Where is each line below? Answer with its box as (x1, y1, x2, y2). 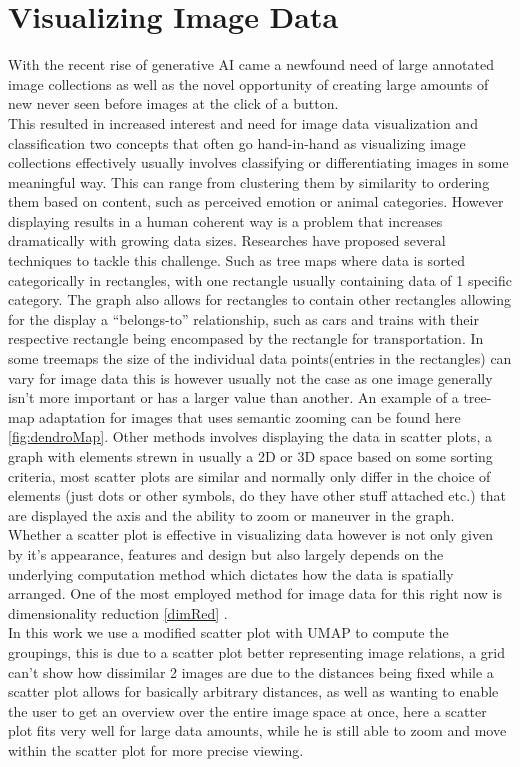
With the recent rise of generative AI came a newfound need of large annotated (8, 54, 494, 75)
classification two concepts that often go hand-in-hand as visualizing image (8, 132, 466, 153)
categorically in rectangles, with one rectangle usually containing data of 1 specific (8, 269, 512, 290)
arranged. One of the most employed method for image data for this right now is (8, 583, 502, 604)
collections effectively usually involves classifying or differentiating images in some (8, 152, 509, 173)
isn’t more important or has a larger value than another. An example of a (8, 387, 459, 408)
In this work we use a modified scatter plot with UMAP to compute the (8, 622, 449, 643)
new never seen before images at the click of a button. (8, 93, 339, 114)
